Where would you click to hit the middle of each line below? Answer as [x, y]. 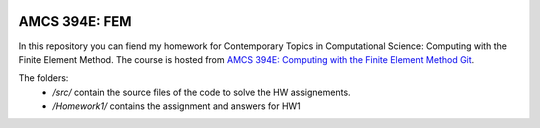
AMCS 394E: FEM [75, 21]
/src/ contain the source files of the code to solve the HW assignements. [201, 92]
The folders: [43, 78]
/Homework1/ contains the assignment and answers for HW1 [177, 106]
